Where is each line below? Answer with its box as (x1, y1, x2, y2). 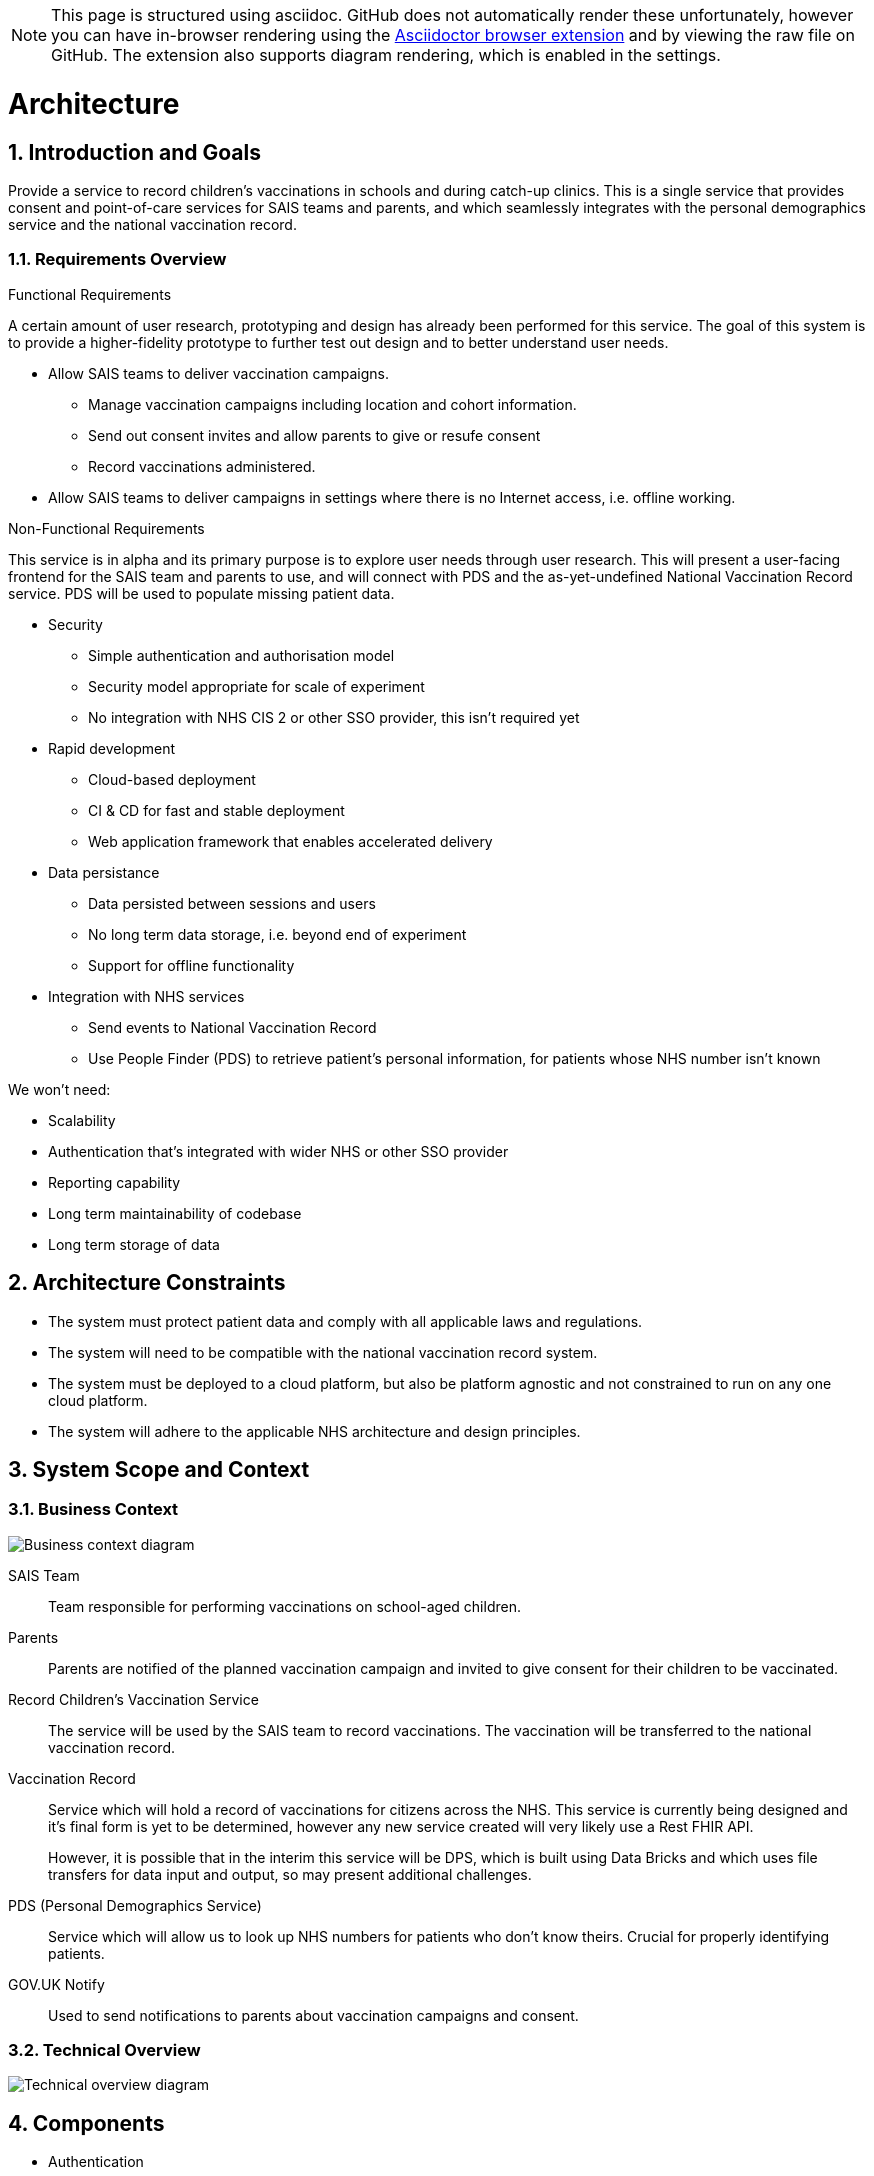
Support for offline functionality (88, 956, 295, 974)
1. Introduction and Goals (8, 139, 261, 165)
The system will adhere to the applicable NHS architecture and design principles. (48, 1422, 581, 1440)
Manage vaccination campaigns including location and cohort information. (88, 395, 577, 413)
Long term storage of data (48, 1235, 220, 1253)
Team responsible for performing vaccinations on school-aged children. (48, 1597, 521, 1615)
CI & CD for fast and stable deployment (88, 801, 345, 819)
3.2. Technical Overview (8, 2040, 201, 2061)
